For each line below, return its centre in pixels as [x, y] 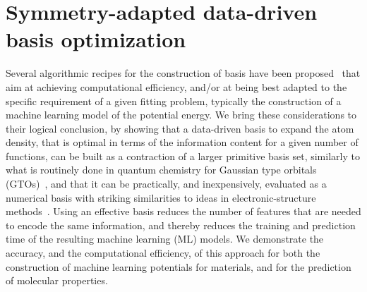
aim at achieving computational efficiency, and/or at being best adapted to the [176, 86]
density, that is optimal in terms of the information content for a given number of [182, 142]
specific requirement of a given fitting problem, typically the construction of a [174, 101]
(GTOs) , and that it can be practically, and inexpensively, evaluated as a [166, 184]
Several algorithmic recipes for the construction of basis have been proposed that [183, 73]
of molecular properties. [57, 280]
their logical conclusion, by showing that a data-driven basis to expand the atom [180, 128]
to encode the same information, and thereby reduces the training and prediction [181, 225]
